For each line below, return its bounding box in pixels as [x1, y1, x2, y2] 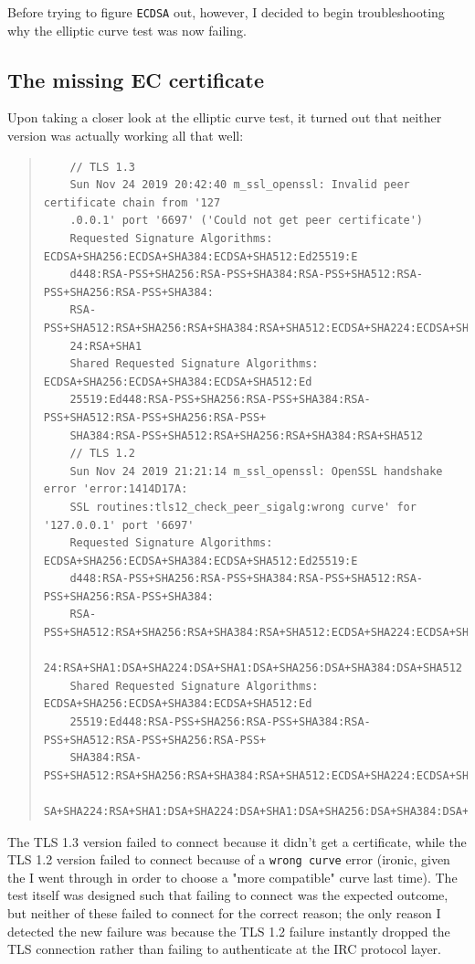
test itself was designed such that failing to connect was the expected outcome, [7, 885, 449, 905]
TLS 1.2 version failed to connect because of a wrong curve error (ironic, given [7, 850, 450, 869]
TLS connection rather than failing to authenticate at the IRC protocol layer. [7, 939, 442, 959]
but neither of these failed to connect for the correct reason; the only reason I [7, 904, 441, 923]
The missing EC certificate [7, 65, 264, 93]
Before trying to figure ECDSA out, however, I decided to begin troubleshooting [7, 3, 445, 21]
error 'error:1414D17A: [43, 482, 188, 496]
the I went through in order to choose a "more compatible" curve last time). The [7, 867, 458, 886]
